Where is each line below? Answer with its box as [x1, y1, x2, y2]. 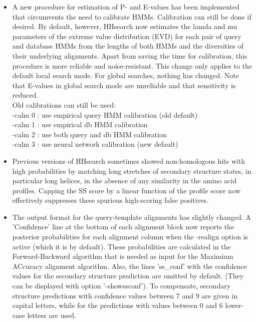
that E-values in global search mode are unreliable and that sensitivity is [12, 80, 236, 90]
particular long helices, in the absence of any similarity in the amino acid [12, 175, 236, 186]
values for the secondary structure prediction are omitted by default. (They [12, 270, 244, 281]
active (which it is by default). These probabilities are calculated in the [12, 241, 231, 251]
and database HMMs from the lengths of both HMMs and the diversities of [12, 41, 243, 51]
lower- [225, 300, 243, 310]
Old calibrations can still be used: [12, 99, 116, 110]
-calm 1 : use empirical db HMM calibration [12, 119, 148, 130]
